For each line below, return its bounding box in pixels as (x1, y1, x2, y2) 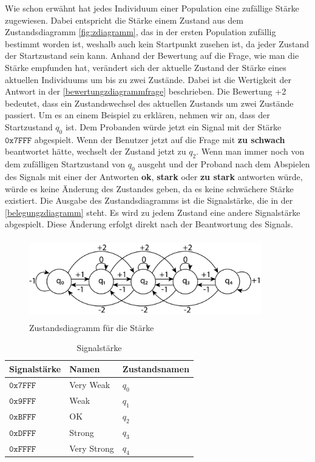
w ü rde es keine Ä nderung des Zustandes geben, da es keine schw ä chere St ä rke (5, 182, 294, 195)
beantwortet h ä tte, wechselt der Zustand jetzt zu (5, 145, 186, 158)
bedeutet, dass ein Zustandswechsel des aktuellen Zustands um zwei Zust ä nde (5, 96, 294, 109)
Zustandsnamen (122, 362, 189, 375)
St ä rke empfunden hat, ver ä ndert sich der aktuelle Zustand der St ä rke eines (5, 61, 286, 73)
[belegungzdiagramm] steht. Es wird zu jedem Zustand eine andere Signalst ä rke (5, 206, 300, 218)
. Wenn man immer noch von (196, 145, 305, 158)
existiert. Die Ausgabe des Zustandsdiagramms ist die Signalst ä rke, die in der (5, 194, 293, 207)
